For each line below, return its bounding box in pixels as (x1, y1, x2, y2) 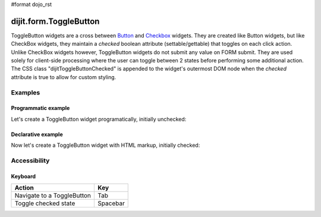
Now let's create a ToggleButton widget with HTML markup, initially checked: (11, 141, 200, 149)
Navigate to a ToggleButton (14, 191, 92, 200)
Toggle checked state (14, 199, 75, 207)
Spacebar (97, 199, 125, 207)
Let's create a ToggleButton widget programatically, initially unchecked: (11, 115, 187, 122)
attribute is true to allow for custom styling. (11, 73, 117, 80)
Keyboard (11, 172, 36, 180)
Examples (11, 88, 40, 96)
